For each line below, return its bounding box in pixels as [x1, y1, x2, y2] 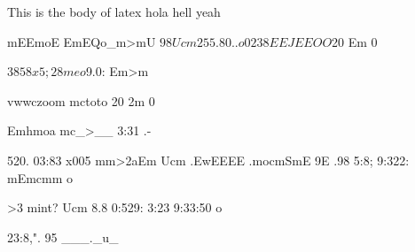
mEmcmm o [7, 168, 74, 187]
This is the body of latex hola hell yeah [7, 3, 221, 20]
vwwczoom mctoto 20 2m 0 [7, 91, 155, 110]
